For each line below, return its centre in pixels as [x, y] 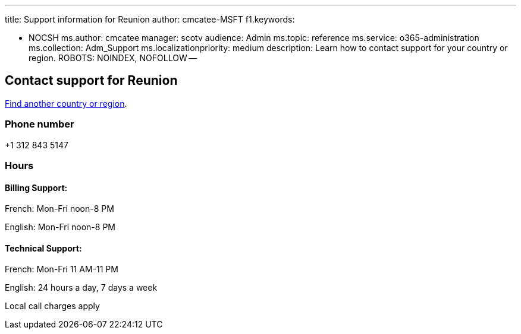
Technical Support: [43, 248]
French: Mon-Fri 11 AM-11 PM [62, 269]
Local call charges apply [52, 306]
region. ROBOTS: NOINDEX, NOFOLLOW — [113, 58]
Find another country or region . [66, 103]
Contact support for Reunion [91, 81]
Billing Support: [36, 187]
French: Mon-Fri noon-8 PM [59, 209]
